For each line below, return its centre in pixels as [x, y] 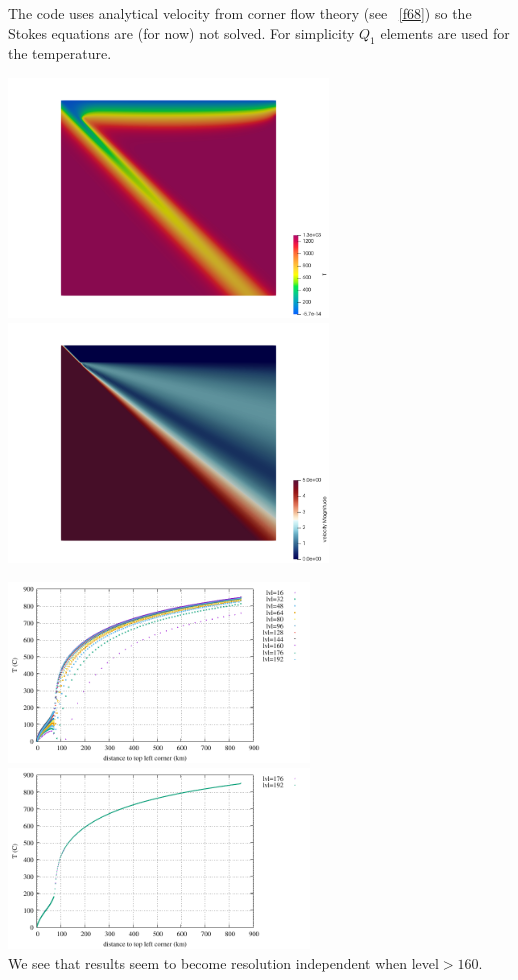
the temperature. [60, 53]
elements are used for [445, 32]
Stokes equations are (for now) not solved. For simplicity [181, 32]
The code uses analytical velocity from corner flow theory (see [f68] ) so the [240, 13]
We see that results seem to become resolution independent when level [223, 962]
